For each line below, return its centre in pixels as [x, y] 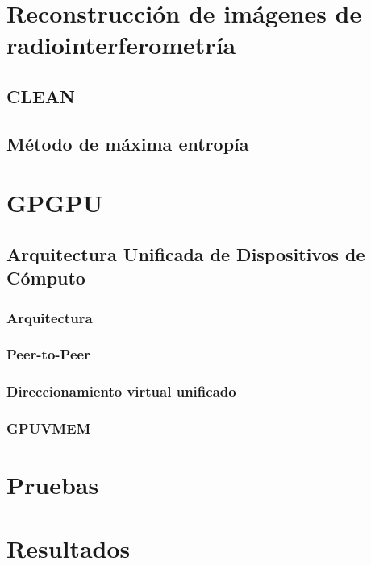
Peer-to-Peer [48, 354]
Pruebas [53, 485]
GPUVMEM [49, 428]
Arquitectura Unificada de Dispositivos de [186, 253]
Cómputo [46, 278]
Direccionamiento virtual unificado [121, 391]
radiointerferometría [121, 45]
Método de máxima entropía [128, 143]
